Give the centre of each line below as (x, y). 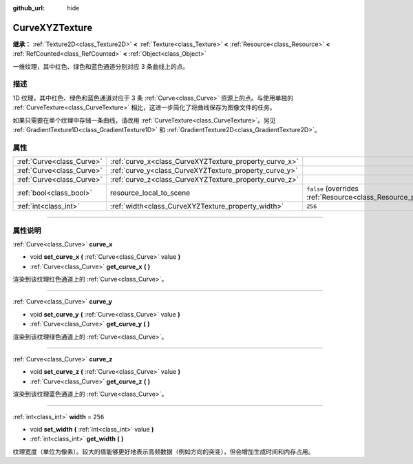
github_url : (29, 8)
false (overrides (333, 189)
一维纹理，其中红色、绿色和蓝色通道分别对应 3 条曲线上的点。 (101, 66)
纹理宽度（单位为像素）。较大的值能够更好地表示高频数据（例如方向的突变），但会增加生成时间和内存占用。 (163, 452)
